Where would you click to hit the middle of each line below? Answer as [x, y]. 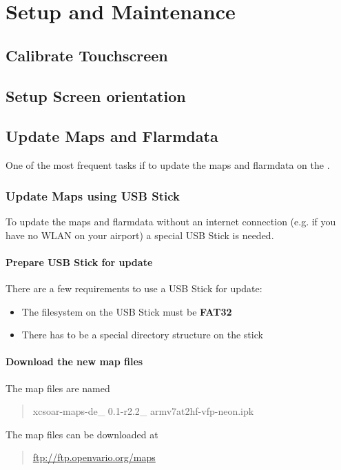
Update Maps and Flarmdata [112, 136]
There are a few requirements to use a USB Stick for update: [134, 288]
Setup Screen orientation [96, 95]
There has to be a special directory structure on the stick [142, 335]
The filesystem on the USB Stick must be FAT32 [127, 311]
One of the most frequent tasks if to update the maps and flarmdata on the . [168, 165]
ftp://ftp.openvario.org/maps [94, 457]
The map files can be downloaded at [82, 434]
